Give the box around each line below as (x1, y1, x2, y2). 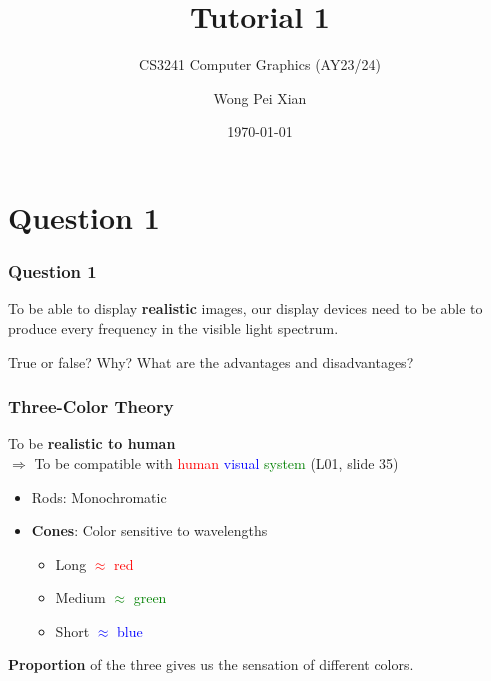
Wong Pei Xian (213, 87, 307, 108)
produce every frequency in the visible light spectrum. (8, 317, 339, 338)
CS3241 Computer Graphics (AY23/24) (139, 54, 381, 75)
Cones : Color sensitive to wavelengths (31, 520, 268, 541)
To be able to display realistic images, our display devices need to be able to (8, 298, 483, 319)
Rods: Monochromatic (31, 486, 167, 507)
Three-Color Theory (8, 394, 174, 419)
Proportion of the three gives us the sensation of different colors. (8, 654, 414, 675)
